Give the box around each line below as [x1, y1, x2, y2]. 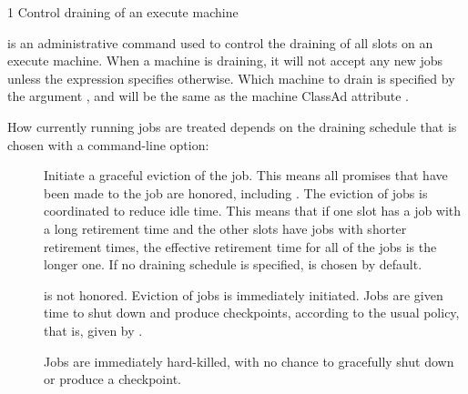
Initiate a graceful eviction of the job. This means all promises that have [44, 166, 448, 185]
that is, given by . [44, 320, 143, 339]
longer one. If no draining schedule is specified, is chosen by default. [44, 255, 422, 274]
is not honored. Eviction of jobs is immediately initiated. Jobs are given [44, 285, 443, 304]
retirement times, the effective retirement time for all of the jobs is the [44, 237, 437, 256]
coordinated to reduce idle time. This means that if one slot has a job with [44, 201, 462, 220]
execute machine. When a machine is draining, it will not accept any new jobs [7, 51, 443, 70]
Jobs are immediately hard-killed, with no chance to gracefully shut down [44, 351, 454, 370]
